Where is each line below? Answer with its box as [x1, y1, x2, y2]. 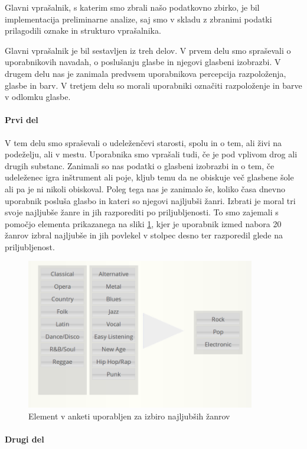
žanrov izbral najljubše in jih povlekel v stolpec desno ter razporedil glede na [5, 229, 283, 241]
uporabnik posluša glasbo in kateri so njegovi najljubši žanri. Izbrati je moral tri [5, 194, 296, 206]
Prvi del [5, 114, 38, 126]
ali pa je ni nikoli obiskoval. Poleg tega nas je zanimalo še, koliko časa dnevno [5, 182, 285, 195]
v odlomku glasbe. [5, 91, 71, 103]
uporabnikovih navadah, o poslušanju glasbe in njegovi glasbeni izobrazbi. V [5, 56, 281, 68]
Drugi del [5, 432, 44, 445]
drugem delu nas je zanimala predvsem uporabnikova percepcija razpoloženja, [5, 67, 286, 79]
